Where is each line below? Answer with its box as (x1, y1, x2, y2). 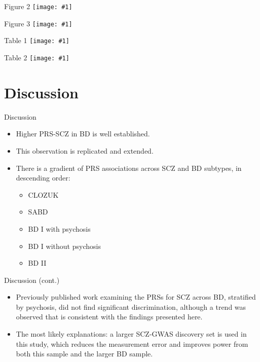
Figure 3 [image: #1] (4, 18, 72, 28)
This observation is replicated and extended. (16, 145, 154, 156)
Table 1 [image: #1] (4, 35, 69, 46)
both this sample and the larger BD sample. (16, 348, 153, 359)
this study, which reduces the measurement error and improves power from (16, 338, 248, 349)
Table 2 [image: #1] (4, 52, 69, 62)
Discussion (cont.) (4, 274, 60, 285)
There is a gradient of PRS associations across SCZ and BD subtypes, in (16, 162, 242, 173)
